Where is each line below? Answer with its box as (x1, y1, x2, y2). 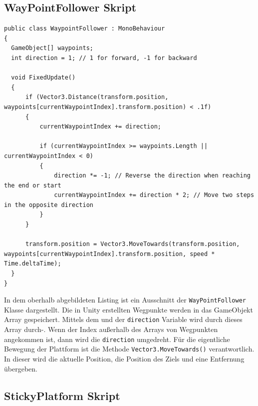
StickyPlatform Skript (4, 387, 120, 403)
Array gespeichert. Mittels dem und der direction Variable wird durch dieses (4, 314, 243, 324)
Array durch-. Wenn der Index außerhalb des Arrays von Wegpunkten (4, 324, 218, 334)
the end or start (4, 181, 61, 189)
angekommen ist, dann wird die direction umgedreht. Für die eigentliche (4, 333, 230, 344)
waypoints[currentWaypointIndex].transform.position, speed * (4, 250, 215, 257)
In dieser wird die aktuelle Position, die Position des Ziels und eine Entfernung (4, 353, 245, 364)
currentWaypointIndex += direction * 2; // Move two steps (54, 191, 255, 199)
